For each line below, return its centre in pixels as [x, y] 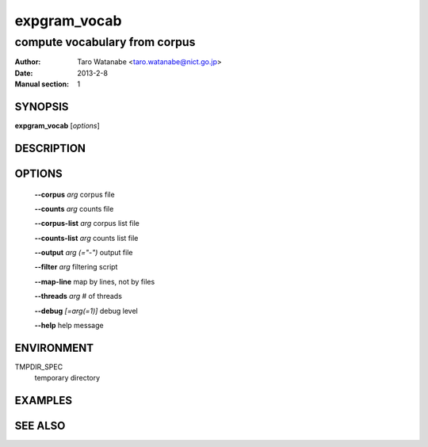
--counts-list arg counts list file [86, 238]
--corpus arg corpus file [75, 194]
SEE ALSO [40, 426]
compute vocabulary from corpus [105, 42]
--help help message [69, 326]
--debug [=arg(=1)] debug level [86, 311]
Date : [24, 73]
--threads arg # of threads [78, 296]
